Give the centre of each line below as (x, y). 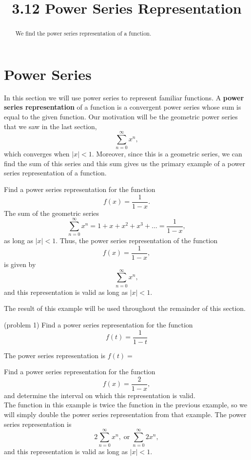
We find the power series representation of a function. (83, 33)
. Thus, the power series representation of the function (137, 240)
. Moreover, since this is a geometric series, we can (167, 154)
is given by (20, 264)
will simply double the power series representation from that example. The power (125, 414)
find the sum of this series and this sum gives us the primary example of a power (125, 163)
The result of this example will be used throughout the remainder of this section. (125, 308)
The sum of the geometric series (52, 213)
